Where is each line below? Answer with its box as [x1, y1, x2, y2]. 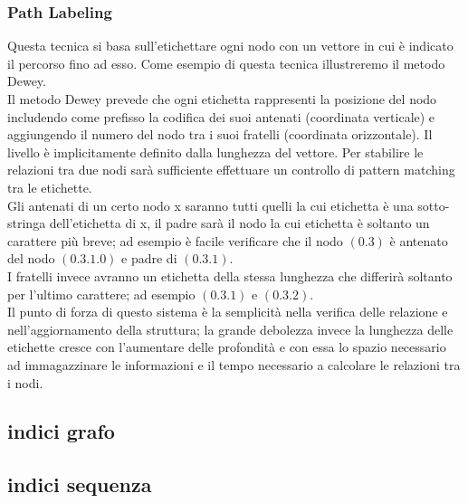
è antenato [389, 231, 448, 250]
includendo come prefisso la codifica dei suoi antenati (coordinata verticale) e [7, 107, 435, 126]
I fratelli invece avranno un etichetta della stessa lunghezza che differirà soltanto [7, 266, 453, 285]
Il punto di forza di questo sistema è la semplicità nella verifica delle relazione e [7, 302, 448, 321]
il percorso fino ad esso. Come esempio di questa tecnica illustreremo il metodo [7, 53, 445, 72]
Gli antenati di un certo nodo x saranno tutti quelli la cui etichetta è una [7, 195, 414, 214]
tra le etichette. [7, 177, 92, 196]
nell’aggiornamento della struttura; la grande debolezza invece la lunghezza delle [7, 319, 454, 338]
